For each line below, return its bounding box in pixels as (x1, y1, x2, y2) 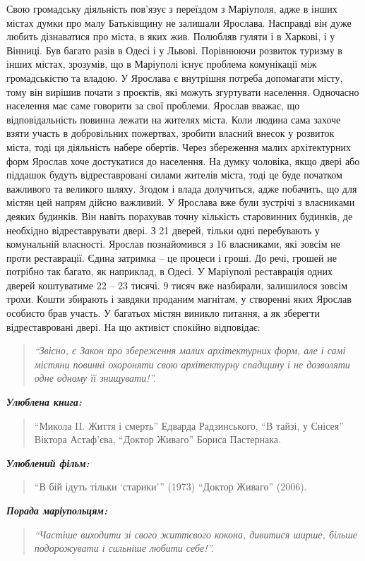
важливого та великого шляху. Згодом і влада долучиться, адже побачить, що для (6, 181, 357, 195)
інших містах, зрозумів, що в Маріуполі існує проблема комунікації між (6, 56, 317, 71)
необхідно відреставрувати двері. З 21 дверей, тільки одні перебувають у (6, 222, 320, 237)
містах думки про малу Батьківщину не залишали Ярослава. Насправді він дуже (6, 15, 352, 30)
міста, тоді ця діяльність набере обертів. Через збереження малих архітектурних (6, 139, 352, 154)
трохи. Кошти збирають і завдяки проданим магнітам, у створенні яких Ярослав (6, 291, 352, 306)
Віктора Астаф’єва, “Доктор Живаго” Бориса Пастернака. (34, 432, 281, 447)
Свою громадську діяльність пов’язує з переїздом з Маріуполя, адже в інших (6, 1, 337, 16)
